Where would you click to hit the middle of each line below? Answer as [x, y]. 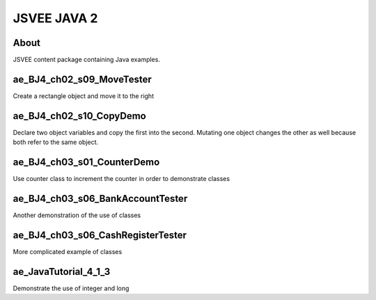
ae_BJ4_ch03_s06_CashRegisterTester [100, 235]
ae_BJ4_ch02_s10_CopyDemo [79, 116]
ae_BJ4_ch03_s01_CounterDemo [86, 163]
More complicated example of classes [68, 251]
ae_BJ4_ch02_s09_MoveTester [83, 79]
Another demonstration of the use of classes [77, 215]
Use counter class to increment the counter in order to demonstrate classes [121, 179]
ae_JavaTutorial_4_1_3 [62, 271]
